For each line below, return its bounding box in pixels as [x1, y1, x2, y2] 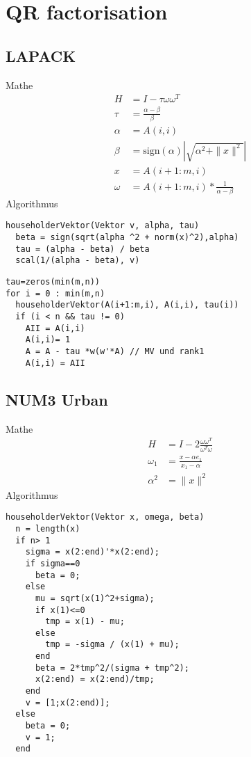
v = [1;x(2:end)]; [25, 697, 110, 708]
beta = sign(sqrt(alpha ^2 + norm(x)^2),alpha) [15, 232, 239, 243]
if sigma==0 [25, 558, 80, 568]
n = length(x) [15, 523, 80, 534]
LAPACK [6, 45, 76, 66]
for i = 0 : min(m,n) [6, 288, 105, 298]
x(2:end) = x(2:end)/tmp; [35, 674, 155, 685]
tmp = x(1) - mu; [45, 616, 125, 627]
